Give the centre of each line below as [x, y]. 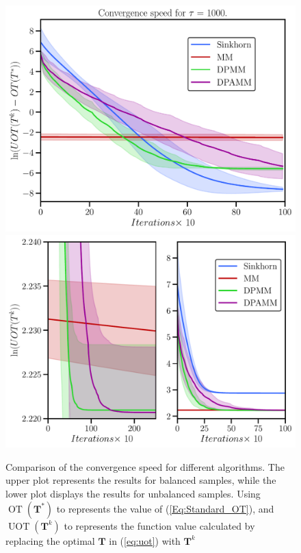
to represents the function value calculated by [159, 525]
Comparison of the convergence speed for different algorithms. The [145, 466]
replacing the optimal [50, 540]
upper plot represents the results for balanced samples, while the [141, 480]
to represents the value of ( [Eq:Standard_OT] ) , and [165, 508]
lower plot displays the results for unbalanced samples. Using [133, 493]
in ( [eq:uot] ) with [145, 540]
